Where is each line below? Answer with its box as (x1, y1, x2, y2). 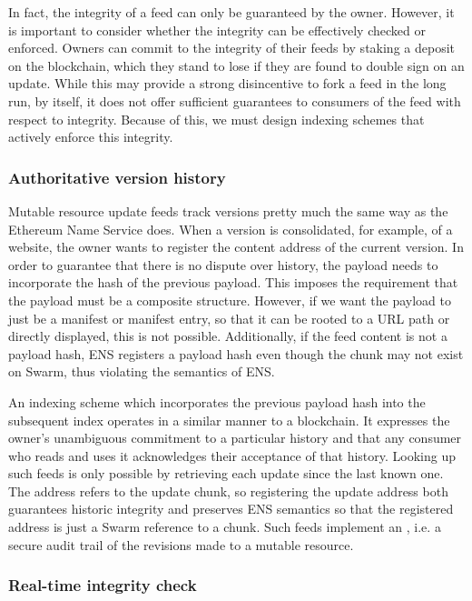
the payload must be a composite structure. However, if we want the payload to (8, 290, 451, 309)
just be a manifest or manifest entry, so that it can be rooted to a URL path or (8, 308, 450, 327)
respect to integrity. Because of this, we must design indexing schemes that (8, 109, 425, 128)
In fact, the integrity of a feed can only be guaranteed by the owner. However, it (8, 3, 455, 21)
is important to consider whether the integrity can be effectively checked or (8, 20, 426, 39)
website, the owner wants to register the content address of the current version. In (8, 237, 464, 256)
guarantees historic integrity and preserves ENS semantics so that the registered (8, 499, 454, 518)
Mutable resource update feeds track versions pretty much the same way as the (8, 201, 448, 220)
